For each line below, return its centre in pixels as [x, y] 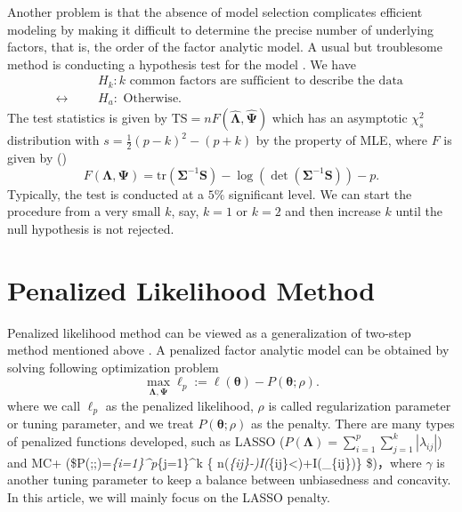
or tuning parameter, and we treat [101, 424]
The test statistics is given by [88, 118]
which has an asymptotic [340, 118]
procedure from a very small [84, 211]
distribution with [53, 140]
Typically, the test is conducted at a [106, 193]
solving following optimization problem [113, 367]
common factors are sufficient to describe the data [266, 81]
